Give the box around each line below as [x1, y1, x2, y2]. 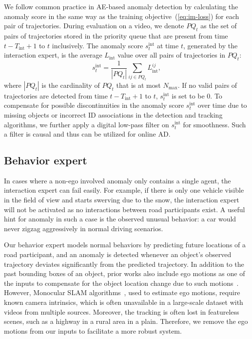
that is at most [116, 80, 161, 90]
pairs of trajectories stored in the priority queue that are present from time [4, 30, 228, 40]
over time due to [197, 100, 247, 110]
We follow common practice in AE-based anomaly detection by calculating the [4, 1, 238, 11]
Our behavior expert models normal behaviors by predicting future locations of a [4, 239, 246, 250]
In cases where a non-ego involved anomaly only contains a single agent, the [4, 175, 231, 185]
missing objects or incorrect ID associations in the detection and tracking [4, 109, 223, 120]
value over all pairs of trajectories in [117, 50, 226, 60]
